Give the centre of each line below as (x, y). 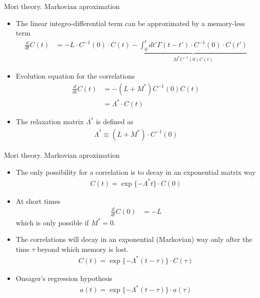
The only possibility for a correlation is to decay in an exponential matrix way (136, 172)
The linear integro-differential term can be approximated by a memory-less (130, 23)
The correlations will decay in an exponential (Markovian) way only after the (134, 239)
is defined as (114, 121)
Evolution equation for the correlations (75, 76)
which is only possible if (52, 222)
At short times (38, 201)
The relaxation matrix (50, 121)
